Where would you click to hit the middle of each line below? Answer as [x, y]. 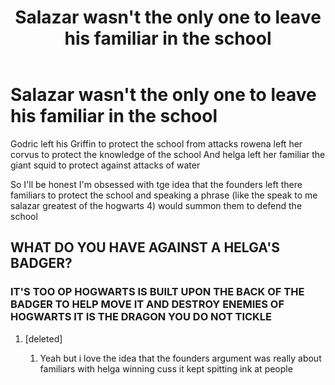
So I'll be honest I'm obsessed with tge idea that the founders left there [156, 184]
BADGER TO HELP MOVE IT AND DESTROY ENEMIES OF [147, 304]
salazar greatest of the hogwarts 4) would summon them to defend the [156, 205]
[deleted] [43, 338]
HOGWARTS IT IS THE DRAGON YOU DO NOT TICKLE [141, 317]
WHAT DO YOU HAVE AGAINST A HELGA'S [145, 247]
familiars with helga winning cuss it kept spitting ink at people [166, 368]
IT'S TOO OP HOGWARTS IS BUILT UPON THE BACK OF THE [157, 292]
